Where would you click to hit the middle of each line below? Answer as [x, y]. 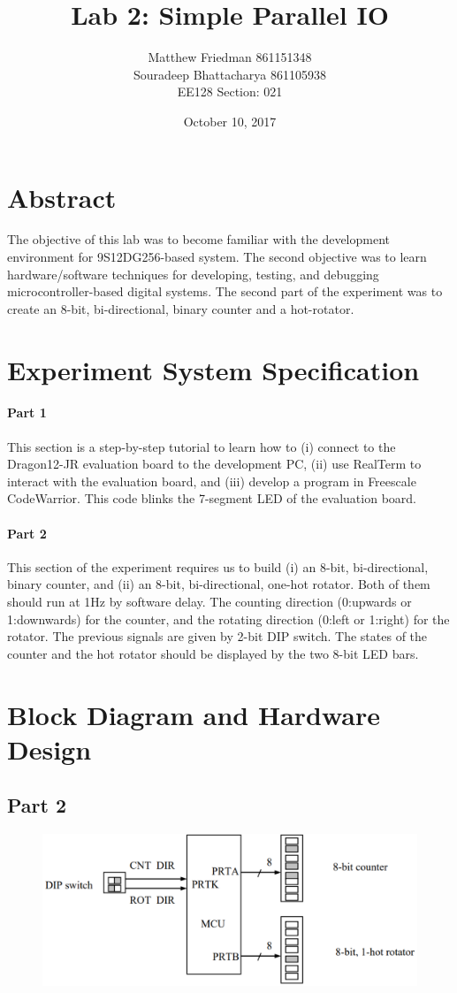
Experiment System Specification [213, 369]
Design [50, 749]
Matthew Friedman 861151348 [230, 57]
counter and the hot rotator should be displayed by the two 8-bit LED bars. [213, 653]
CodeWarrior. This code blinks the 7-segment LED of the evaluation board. [212, 498]
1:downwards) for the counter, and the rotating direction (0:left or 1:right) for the [228, 619]
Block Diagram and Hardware [194, 714]
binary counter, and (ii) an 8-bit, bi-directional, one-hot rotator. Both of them [219, 584]
